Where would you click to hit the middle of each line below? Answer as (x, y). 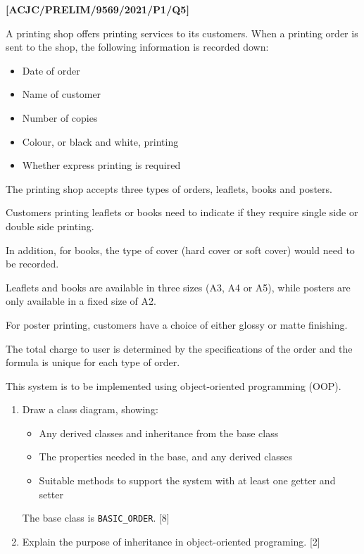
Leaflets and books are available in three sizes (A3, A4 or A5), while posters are (178, 287)
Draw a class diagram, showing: (90, 409)
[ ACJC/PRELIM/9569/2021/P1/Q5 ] (98, 9)
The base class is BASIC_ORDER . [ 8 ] (96, 518)
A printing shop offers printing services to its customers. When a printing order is (182, 33)
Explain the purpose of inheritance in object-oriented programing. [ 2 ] (171, 541)
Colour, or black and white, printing (100, 141)
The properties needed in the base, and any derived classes (166, 457)
